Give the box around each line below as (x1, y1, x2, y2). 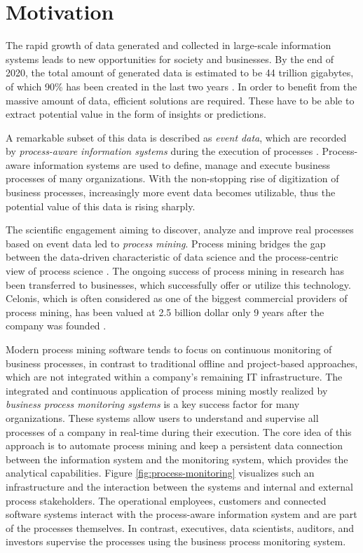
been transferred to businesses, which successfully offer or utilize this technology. (6, 277, 351, 292)
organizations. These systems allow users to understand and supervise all (6, 410, 319, 425)
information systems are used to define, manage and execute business (33, 157, 330, 172)
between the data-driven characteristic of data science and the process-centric (6, 250, 338, 264)
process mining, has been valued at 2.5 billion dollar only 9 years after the (6, 304, 324, 319)
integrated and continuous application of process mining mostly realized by (6, 383, 328, 397)
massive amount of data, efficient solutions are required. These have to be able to (6, 93, 355, 107)
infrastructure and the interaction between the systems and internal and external (6, 479, 354, 493)
